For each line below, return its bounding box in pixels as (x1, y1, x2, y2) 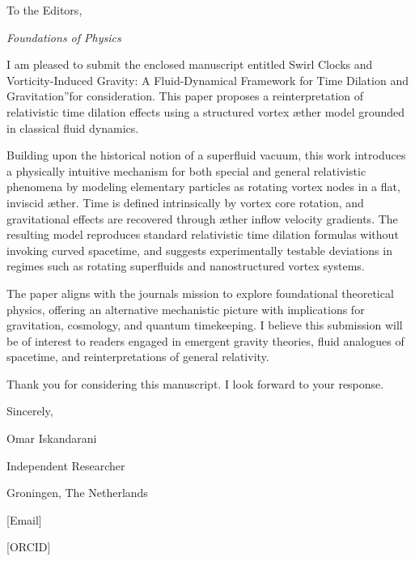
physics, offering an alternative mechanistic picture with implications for (6, 300, 365, 317)
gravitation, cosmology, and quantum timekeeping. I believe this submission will (6, 317, 403, 334)
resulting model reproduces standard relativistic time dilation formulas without (6, 226, 399, 243)
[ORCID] (6, 538, 51, 555)
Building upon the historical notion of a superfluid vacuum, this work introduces (6, 147, 406, 164)
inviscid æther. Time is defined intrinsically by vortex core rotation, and (6, 193, 364, 210)
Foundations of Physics (6, 28, 121, 45)
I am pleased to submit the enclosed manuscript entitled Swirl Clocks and (6, 56, 373, 73)
